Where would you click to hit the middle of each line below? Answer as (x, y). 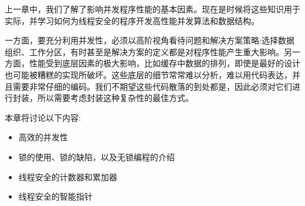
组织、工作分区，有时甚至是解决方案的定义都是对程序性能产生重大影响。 (144, 51)
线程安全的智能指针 (55, 196)
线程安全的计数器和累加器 (68, 176)
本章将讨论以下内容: (43, 117)
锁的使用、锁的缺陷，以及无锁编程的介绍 (96, 156)
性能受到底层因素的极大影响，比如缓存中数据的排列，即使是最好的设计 (165, 63)
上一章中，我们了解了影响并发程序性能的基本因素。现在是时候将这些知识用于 (152, 9)
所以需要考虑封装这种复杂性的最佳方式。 (115, 98)
